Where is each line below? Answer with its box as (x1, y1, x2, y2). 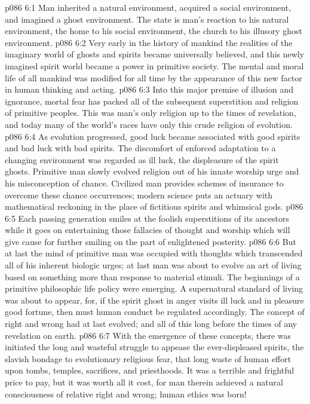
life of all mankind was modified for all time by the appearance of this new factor (5, 71, 302, 84)
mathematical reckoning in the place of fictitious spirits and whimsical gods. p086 (5, 200, 303, 213)
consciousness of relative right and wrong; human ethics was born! (5, 387, 247, 400)
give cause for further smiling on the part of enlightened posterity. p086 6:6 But (5, 235, 296, 247)
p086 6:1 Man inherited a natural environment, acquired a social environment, (5, 1, 291, 13)
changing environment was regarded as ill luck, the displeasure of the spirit (5, 153, 279, 166)
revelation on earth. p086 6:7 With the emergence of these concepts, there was (5, 329, 291, 341)
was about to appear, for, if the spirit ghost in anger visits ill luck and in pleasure (5, 293, 304, 306)
